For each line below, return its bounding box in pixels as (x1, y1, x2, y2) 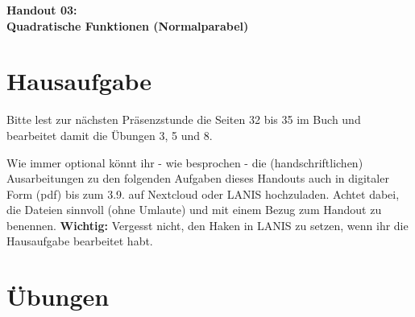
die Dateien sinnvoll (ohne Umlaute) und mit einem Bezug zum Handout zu (6, 201, 382, 218)
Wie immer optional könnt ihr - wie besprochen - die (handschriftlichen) (6, 154, 363, 171)
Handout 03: (6, 2, 77, 18)
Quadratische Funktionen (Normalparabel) (6, 17, 249, 34)
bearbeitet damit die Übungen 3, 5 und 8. (6, 126, 213, 143)
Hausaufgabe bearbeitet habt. (6, 233, 153, 249)
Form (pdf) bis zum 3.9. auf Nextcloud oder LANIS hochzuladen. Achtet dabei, (6, 185, 400, 202)
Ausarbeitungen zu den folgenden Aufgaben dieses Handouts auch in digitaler (6, 170, 389, 187)
